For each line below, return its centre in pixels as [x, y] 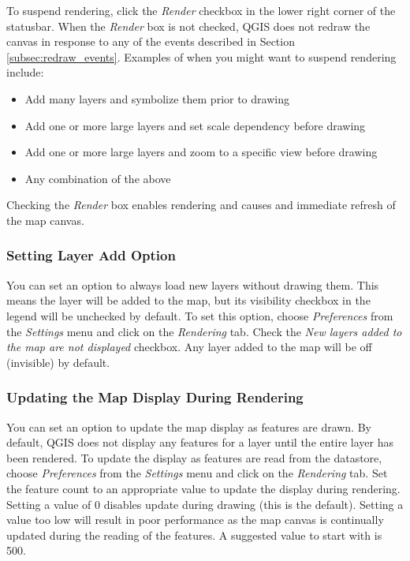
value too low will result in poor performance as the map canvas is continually [195, 520]
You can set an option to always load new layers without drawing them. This [193, 284]
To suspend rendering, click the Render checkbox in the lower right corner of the [201, 10]
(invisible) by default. [58, 362]
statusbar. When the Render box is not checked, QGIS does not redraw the [188, 26]
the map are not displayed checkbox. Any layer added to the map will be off [189, 347]
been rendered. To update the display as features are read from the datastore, [194, 457]
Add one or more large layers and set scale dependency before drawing [195, 125]
